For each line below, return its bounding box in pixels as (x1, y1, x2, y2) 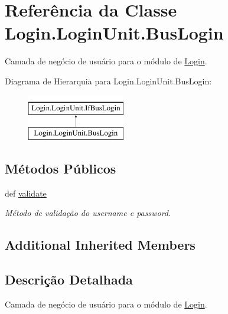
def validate (5, 187, 47, 199)
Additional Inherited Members (5, 235, 196, 254)
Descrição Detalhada (5, 270, 133, 289)
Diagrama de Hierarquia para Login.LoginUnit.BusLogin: (5, 74, 212, 87)
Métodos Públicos (5, 159, 116, 178)
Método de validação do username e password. (5, 207, 171, 219)
